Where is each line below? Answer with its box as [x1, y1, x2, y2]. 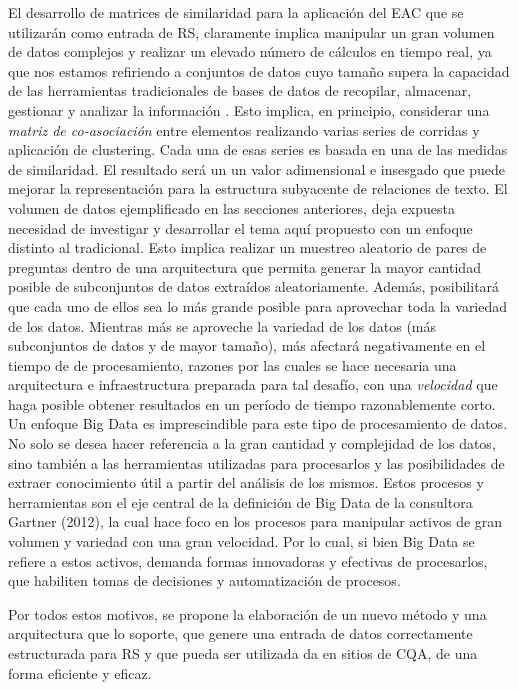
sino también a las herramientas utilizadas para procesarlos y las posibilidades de [8, 452, 505, 473]
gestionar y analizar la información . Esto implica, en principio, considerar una [8, 99, 490, 120]
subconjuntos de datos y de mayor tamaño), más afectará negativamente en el [8, 335, 486, 356]
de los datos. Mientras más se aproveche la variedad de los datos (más [8, 315, 437, 336]
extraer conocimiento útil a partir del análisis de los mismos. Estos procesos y [8, 472, 484, 493]
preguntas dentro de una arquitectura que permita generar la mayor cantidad [8, 256, 481, 277]
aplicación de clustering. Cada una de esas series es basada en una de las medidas [8, 139, 508, 160]
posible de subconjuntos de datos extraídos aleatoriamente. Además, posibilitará [8, 276, 500, 297]
